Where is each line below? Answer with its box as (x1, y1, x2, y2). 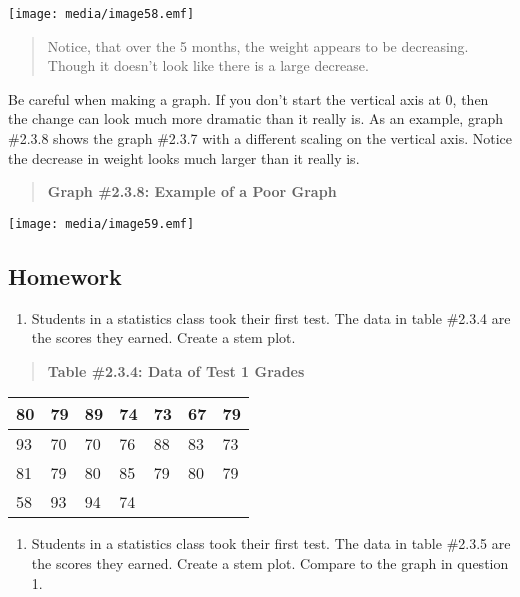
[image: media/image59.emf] (8, 216, 195, 231)
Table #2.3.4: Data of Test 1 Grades (47, 360, 305, 381)
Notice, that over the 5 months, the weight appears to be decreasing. (47, 35, 469, 56)
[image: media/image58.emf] (8, 7, 195, 21)
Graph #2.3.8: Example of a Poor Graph (47, 181, 337, 202)
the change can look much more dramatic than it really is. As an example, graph (8, 108, 503, 129)
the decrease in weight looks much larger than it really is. (8, 147, 360, 168)
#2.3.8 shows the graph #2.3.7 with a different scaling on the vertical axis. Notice (8, 128, 512, 149)
